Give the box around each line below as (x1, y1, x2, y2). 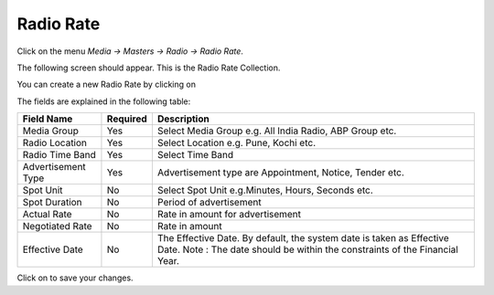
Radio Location (22, 137, 87, 150)
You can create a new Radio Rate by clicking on (16, 79, 197, 90)
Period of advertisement (156, 196, 262, 209)
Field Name (22, 112, 73, 125)
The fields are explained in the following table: (16, 96, 191, 107)
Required (106, 112, 148, 125)
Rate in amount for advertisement (156, 208, 302, 221)
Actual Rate (22, 208, 72, 221)
